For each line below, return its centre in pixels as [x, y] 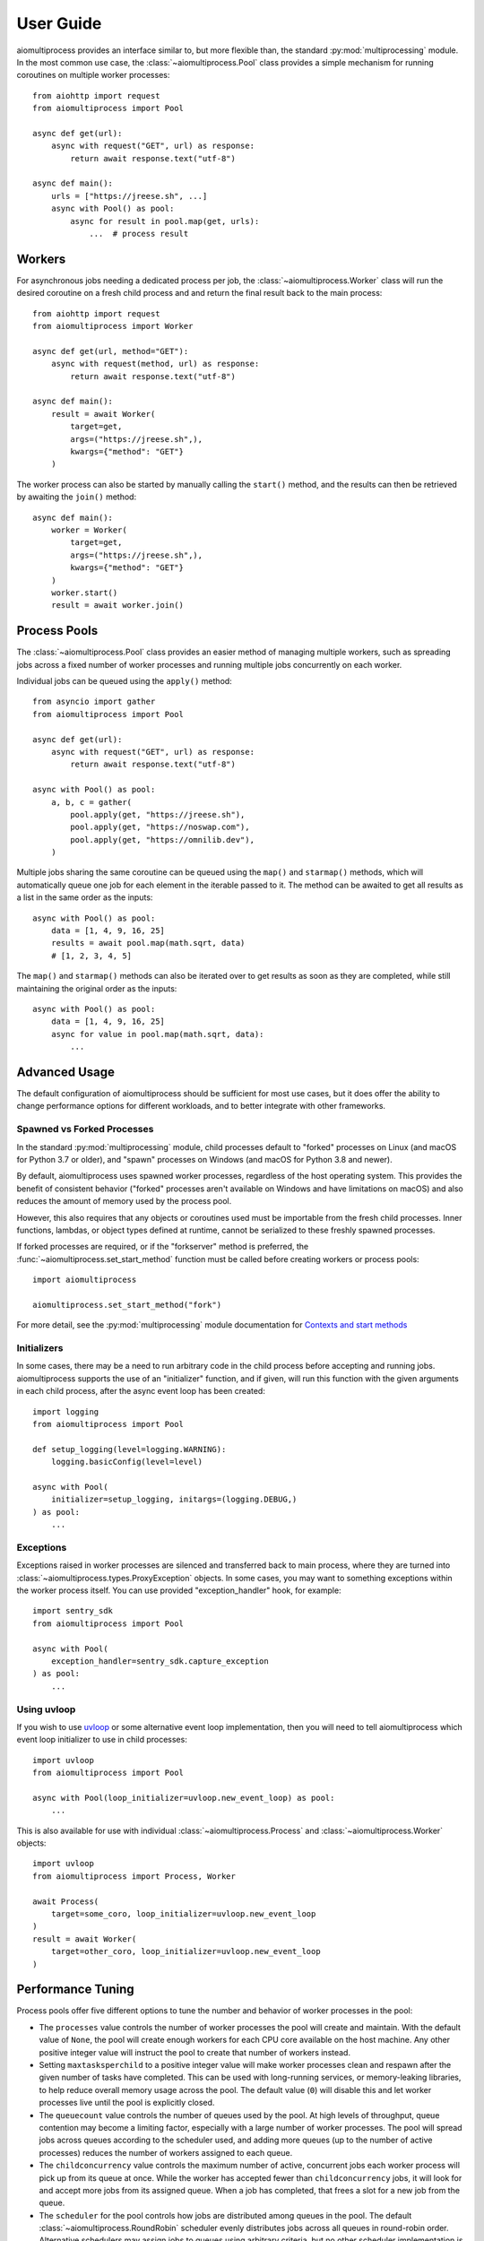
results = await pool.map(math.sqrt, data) [148, 943]
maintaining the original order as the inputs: [97, 988]
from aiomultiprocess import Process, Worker [134, 1876]
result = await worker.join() [117, 606]
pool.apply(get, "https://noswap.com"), [160, 827]
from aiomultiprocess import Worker [113, 326]
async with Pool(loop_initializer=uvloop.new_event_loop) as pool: [184, 1798]
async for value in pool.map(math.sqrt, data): [157, 1034]
